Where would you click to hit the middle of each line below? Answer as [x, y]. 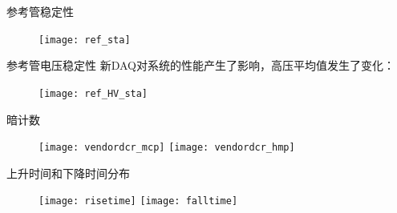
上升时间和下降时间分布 [68, 173]
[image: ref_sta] [85, 40]
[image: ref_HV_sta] [93, 93]
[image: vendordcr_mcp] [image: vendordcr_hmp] [167, 148]
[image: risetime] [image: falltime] [138, 201]
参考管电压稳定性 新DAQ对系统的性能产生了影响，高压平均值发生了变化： [201, 65]
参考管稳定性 [40, 11]
